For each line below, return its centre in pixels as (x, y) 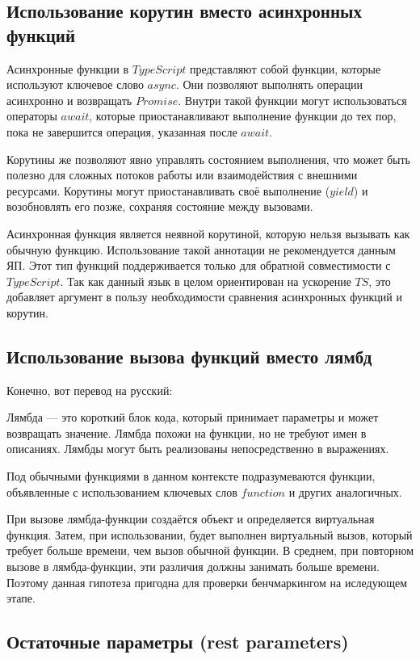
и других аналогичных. (345, 491)
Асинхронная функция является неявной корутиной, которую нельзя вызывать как (208, 233)
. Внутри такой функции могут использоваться (292, 100)
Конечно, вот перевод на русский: (90, 390)
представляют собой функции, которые (285, 68)
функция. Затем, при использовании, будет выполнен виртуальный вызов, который (210, 534)
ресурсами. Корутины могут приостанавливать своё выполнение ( (168, 190)
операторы (32, 116)
